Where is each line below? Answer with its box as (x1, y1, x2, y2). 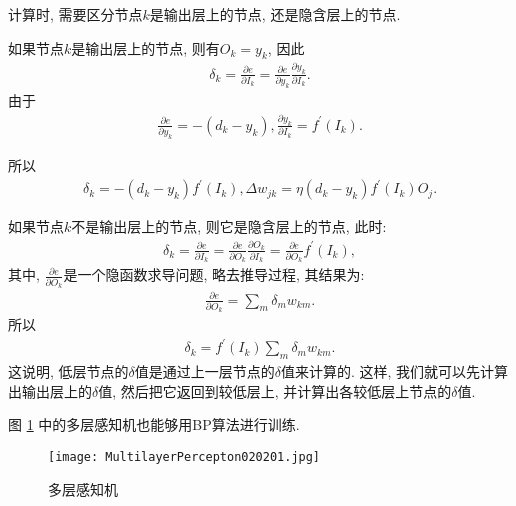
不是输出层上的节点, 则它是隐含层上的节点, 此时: (71, 216, 387, 237)
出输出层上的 (8, 380, 92, 401)
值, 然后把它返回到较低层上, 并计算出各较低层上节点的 (98, 380, 452, 401)
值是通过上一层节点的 (134, 361, 275, 382)
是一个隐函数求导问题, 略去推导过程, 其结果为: (63, 264, 365, 285)
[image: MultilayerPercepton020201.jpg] (48, 449, 321, 464)
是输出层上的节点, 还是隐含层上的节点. (149, 4, 401, 24)
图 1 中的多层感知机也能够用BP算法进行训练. (8, 414, 300, 435)
